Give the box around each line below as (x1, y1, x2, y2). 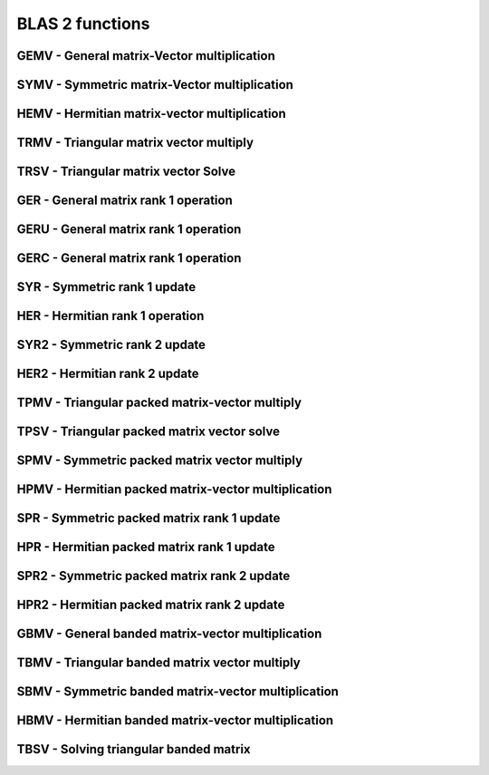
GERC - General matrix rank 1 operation (16, 250, 242, 266)
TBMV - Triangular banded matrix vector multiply (16, 655, 301, 671)
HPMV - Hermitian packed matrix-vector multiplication (16, 481, 332, 498)
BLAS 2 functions (16, 14, 150, 34)
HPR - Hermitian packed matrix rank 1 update (16, 539, 275, 555)
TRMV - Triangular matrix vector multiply (16, 135, 254, 150)
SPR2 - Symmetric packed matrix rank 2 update (16, 568, 291, 584)
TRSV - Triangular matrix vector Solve (16, 164, 235, 179)
